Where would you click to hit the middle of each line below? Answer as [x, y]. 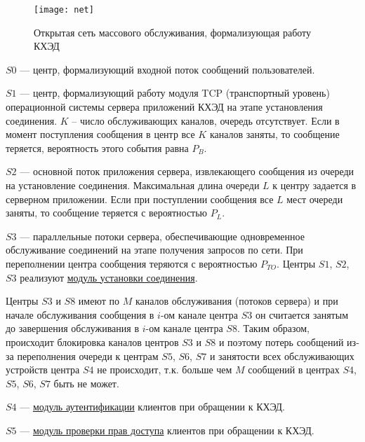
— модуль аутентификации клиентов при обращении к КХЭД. [152, 407]
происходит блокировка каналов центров [92, 341]
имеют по [99, 301]
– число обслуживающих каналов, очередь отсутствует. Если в [206, 120]
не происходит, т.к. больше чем [165, 370]
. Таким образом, [273, 328]
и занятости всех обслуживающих [282, 355]
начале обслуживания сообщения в [80, 314]
